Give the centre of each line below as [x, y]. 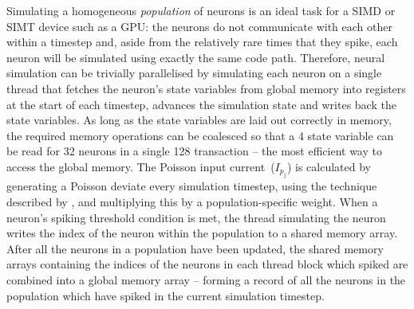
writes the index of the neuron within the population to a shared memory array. [202, 233]
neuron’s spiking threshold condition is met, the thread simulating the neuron [196, 217]
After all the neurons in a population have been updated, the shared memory [195, 248]
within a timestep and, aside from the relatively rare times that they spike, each [202, 42]
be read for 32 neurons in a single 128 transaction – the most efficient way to [194, 151]
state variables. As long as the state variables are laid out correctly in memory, [199, 120]
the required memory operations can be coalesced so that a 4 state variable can [200, 135]
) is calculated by [329, 166]
